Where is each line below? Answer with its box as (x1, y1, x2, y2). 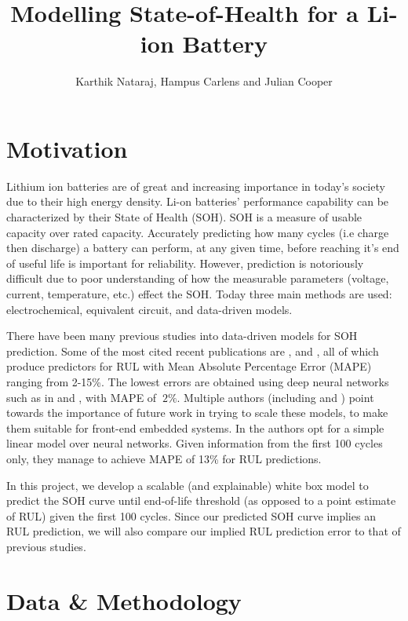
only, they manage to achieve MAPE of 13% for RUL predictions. (6, 450, 322, 466)
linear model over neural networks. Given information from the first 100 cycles (6, 435, 383, 451)
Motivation (6, 132, 128, 164)
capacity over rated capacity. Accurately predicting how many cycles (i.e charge (6, 224, 389, 240)
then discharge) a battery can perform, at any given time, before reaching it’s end (6, 239, 399, 256)
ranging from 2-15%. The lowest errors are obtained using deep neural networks (6, 373, 389, 389)
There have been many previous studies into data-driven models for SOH (6, 327, 358, 344)
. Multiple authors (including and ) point (177, 389, 374, 405)
